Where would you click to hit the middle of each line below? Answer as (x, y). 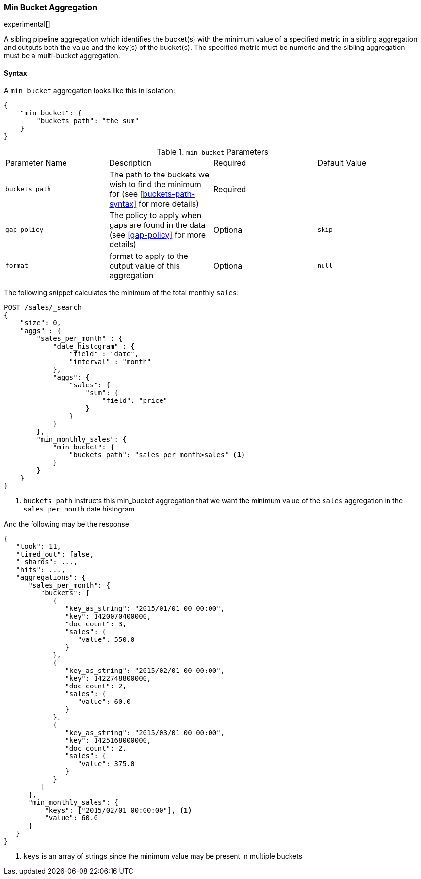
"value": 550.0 (106, 639)
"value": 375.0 (106, 763)
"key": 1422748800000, (108, 678)
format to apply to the (149, 256)
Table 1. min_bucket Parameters (212, 152)
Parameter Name (36, 163)
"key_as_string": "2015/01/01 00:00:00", (145, 608)
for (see (124, 194)
